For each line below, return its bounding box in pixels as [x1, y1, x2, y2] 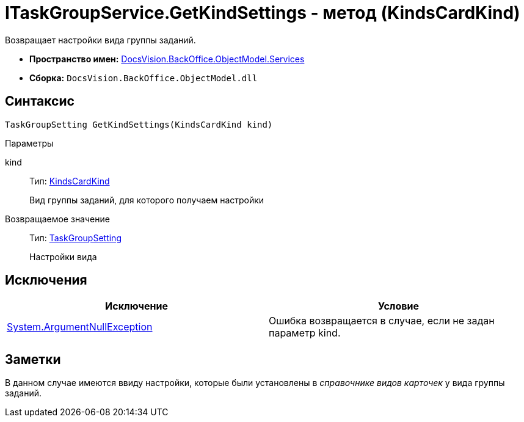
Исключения [5, 272, 87, 288]
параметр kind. [269, 327, 341, 340]
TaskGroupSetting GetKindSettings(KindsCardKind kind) [5, 119, 273, 129]
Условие [378, 300, 419, 313]
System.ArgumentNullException [7, 321, 153, 333]
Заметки [5, 351, 61, 367]
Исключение [105, 300, 168, 313]
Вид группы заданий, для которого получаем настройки [29, 194, 264, 205]
